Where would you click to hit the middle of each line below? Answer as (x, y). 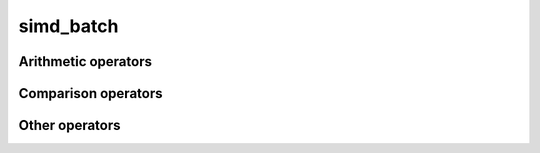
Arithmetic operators (85, 61)
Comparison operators (90, 93)
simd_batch (68, 26)
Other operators (69, 125)
